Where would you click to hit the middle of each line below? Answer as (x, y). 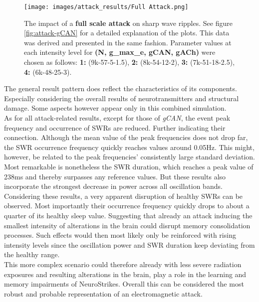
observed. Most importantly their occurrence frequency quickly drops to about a (127, 206)
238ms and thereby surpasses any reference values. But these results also (115, 176)
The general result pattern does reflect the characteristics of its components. (121, 88)
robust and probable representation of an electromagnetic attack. (103, 293)
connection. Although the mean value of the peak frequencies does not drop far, (126, 137)
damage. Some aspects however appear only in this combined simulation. (115, 108)
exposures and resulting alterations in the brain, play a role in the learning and (125, 274)
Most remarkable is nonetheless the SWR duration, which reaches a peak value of (129, 166)
